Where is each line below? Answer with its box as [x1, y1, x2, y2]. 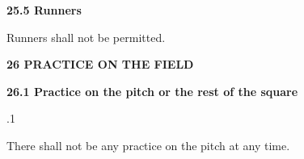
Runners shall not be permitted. [6, 28, 166, 45]
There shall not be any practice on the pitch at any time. [6, 136, 290, 153]
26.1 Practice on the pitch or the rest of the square [6, 82, 298, 99]
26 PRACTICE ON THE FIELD [6, 56, 194, 73]
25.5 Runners [6, 2, 82, 18]
